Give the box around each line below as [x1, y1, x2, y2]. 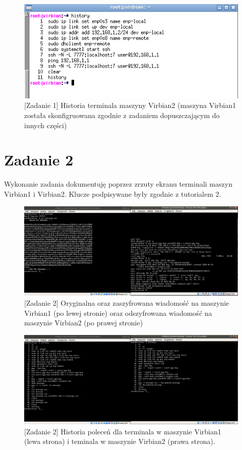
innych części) [24, 120, 67, 130]
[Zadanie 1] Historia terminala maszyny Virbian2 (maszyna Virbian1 [24, 100, 236, 110]
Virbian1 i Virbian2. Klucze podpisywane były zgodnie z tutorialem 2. [4, 188, 221, 199]
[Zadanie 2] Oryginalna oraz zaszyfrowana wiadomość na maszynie [24, 297, 229, 308]
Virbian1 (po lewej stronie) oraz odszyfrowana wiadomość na [24, 307, 212, 318]
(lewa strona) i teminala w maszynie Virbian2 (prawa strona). [24, 436, 215, 446]
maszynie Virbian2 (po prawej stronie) [24, 317, 143, 328]
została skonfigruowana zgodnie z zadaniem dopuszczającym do [24, 110, 220, 121]
